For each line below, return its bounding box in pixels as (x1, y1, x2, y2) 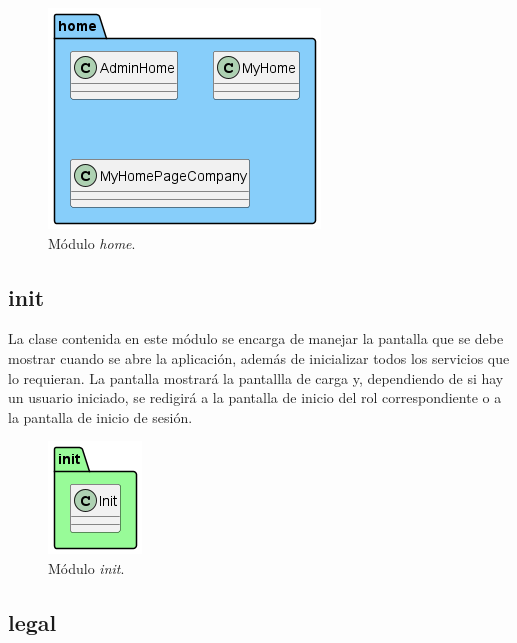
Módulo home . (48, 232, 136, 253)
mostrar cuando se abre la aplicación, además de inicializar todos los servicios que (8, 347, 510, 368)
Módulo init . (48, 557, 125, 578)
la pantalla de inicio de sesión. (8, 406, 193, 427)
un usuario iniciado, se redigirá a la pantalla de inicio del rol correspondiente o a (8, 387, 502, 408)
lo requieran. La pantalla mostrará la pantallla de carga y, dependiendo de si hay (8, 367, 504, 388)
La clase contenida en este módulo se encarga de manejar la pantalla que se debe (8, 328, 504, 349)
